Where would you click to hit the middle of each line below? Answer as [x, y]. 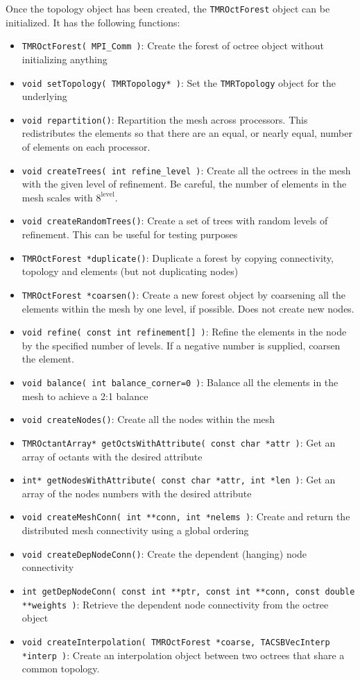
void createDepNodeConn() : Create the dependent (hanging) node [164, 553]
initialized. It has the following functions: [93, 22]
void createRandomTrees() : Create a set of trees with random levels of [175, 221]
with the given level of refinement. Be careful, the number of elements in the [184, 184]
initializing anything [65, 59]
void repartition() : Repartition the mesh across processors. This [165, 119]
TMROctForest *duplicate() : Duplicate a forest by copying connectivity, [178, 257]
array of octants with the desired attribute [112, 456]
